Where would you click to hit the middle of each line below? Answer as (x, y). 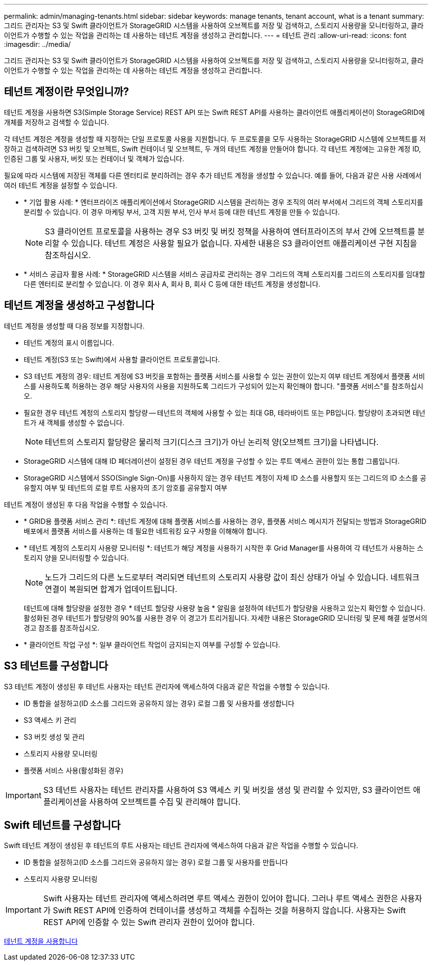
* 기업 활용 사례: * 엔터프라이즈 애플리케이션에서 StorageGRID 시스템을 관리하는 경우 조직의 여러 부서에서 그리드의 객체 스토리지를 (224, 202)
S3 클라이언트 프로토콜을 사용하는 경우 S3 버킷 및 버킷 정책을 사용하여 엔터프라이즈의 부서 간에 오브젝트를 (230, 231)
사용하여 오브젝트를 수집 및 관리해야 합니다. (165, 801)
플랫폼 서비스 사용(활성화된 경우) (74, 770)
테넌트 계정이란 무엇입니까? (67, 92)
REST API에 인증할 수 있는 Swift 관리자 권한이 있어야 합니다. (149, 922)
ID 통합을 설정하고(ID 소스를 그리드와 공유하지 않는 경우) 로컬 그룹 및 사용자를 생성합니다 (159, 703)
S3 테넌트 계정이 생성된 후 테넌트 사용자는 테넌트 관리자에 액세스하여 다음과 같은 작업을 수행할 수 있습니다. (167, 686)
